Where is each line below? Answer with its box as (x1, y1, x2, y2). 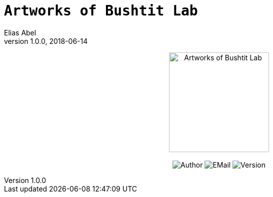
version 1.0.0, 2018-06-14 (4, 36, 88, 45)
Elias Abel (4, 28, 36, 37)
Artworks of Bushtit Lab (4, 2, 198, 19)
